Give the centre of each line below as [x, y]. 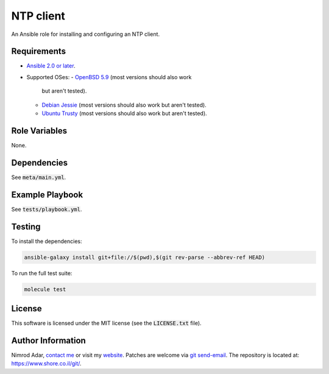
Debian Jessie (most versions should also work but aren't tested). [124, 105]
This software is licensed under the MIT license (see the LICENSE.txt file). [106, 323]
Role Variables [39, 131]
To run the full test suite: [42, 273]
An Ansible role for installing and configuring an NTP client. [86, 34]
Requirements [39, 51]
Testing [26, 226]
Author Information [49, 340]
